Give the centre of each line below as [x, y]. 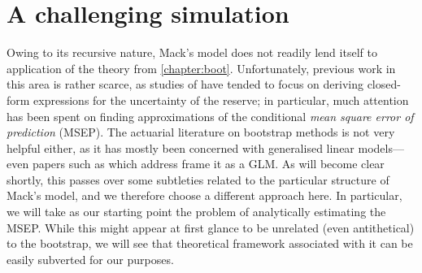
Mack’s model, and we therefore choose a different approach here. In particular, [204, 195]
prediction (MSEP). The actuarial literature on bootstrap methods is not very [201, 132]
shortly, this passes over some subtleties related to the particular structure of [198, 179]
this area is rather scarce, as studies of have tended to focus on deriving [185, 84]
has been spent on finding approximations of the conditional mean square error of [210, 116]
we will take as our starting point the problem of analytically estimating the [196, 212]
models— [381, 147]
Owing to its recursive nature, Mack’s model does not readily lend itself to [192, 52]
